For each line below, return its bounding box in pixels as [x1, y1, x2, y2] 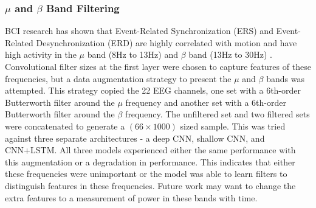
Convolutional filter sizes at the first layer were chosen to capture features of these [5, 60, 311, 72]
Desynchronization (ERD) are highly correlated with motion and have [36, 36, 297, 49]
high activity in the [5, 48, 77, 61]
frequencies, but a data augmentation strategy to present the [5, 72, 232, 85]
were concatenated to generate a [5, 119, 125, 132]
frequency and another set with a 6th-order [125, 95, 286, 108]
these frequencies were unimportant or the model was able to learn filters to [5, 167, 287, 180]
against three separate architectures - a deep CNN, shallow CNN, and [5, 131, 265, 144]
